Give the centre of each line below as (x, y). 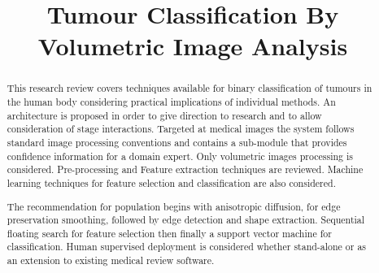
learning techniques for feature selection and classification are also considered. (171, 182)
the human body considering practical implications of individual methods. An (171, 102)
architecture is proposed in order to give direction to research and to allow (164, 115)
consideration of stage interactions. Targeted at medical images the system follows (181, 129)
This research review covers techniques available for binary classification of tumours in (189, 88)
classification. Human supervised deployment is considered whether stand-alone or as (187, 247)
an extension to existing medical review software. (111, 260)
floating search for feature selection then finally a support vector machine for (169, 233)
